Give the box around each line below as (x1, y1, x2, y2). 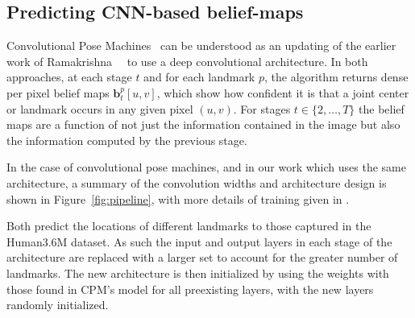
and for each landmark (143, 68, 255, 85)
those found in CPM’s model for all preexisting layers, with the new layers (6, 280, 374, 297)
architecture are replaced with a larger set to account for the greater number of (6, 249, 398, 266)
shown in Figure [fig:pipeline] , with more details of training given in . (6, 190, 350, 207)
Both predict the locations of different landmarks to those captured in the (6, 217, 371, 234)
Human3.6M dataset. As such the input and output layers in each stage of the (6, 233, 392, 250)
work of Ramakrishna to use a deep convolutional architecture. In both (6, 52, 368, 69)
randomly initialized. (6, 296, 109, 313)
